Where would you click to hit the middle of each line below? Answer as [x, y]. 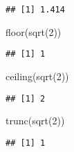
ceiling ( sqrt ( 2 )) [37, 76]
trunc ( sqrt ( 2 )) [35, 121]
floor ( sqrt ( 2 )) [34, 31]
